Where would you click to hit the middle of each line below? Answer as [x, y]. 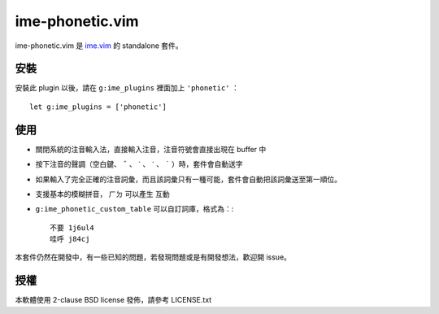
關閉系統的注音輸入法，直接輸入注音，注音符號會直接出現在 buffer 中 [151, 149]
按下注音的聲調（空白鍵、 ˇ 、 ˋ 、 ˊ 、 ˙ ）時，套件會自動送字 [139, 164]
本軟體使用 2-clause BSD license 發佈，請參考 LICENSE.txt [113, 300]
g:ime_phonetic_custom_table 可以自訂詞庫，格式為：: [135, 209]
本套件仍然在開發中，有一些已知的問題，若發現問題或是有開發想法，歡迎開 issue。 [153, 257]
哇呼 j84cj [70, 239]
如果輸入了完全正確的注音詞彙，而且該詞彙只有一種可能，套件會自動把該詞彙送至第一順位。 [188, 179]
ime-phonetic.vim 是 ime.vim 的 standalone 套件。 [99, 46]
